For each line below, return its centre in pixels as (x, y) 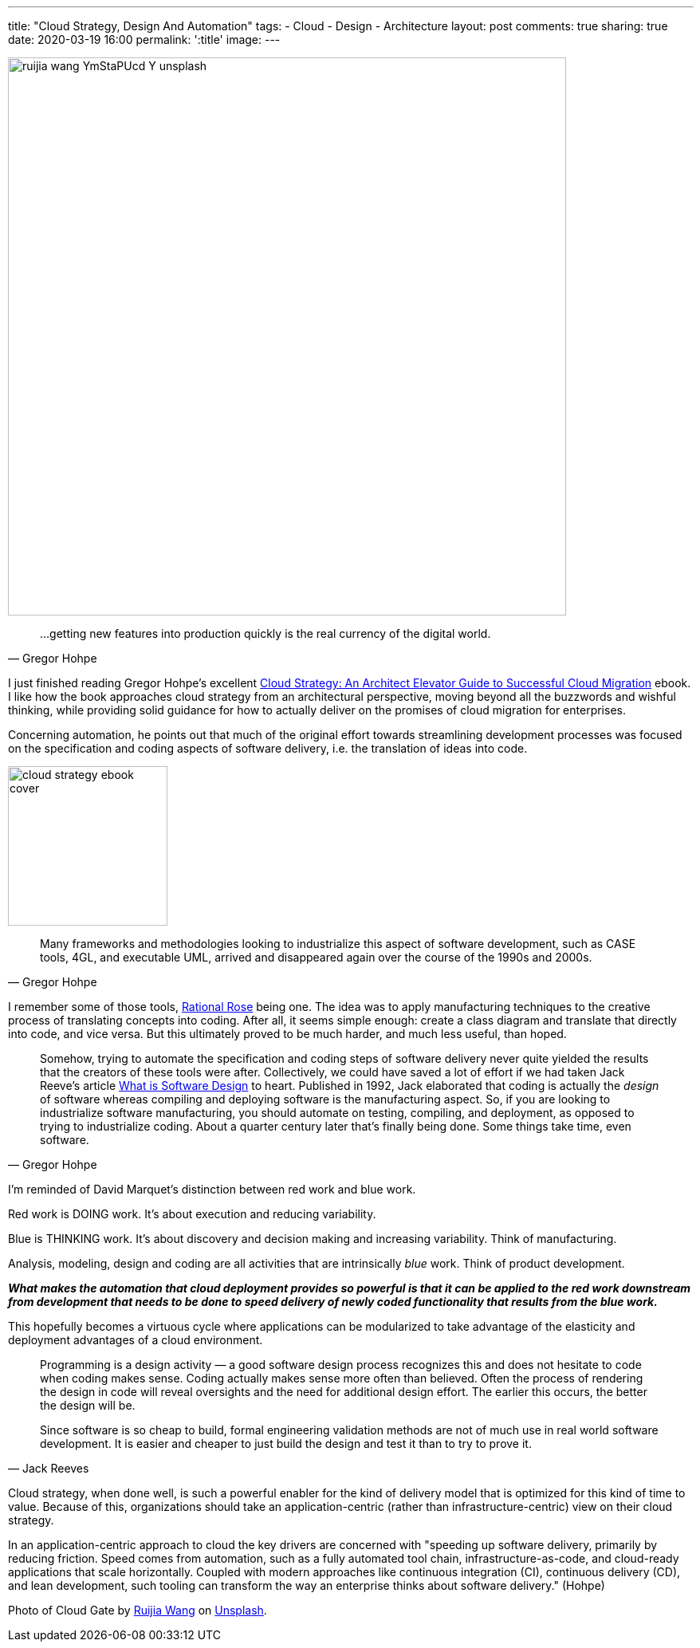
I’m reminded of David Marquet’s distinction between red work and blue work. (212, 1189)
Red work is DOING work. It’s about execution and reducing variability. (192, 1214)
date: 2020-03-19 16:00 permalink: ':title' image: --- (144, 39)
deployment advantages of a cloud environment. (136, 1340)
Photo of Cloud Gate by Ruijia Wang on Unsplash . (138, 1610)
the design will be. (88, 1405)
